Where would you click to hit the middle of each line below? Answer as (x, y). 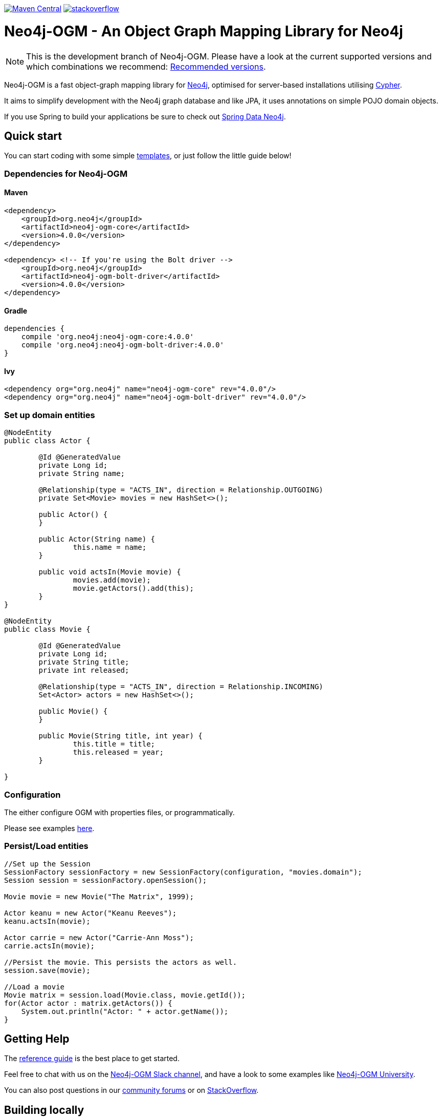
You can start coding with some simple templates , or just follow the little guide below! (148, 156)
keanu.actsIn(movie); (47, 921)
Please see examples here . (49, 828)
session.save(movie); (47, 970)
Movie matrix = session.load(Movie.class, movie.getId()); (125, 995)
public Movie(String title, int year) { (120, 736)
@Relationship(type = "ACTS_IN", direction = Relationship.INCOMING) (181, 687)
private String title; (84, 662)
